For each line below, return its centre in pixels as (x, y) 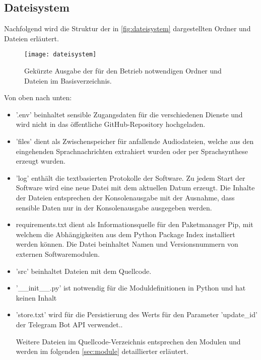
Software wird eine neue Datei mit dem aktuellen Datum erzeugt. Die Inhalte (135, 188)
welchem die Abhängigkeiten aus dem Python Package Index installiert (125, 234)
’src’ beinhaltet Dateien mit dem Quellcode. (84, 271)
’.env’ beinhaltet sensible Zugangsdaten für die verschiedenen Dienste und (129, 114)
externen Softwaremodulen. (58, 254)
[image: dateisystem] (60, 55)
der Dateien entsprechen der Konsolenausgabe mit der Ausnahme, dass (125, 197)
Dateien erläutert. (31, 38)
